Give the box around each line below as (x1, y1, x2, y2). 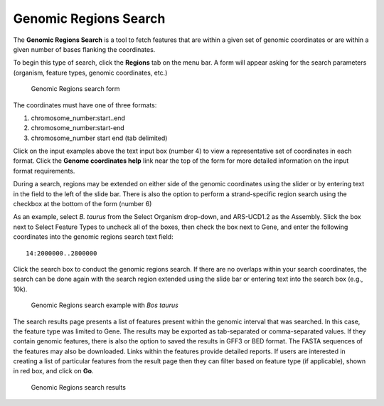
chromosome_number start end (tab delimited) (31, 134, 168, 142)
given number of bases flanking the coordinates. (13, 45, 156, 53)
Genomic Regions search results (31, 383, 126, 391)
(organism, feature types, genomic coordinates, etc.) (13, 68, 168, 77)
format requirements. (13, 166, 75, 175)
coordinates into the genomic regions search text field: (13, 233, 174, 241)
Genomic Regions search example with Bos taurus (31, 301, 179, 309)
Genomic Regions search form (31, 85, 120, 93)
